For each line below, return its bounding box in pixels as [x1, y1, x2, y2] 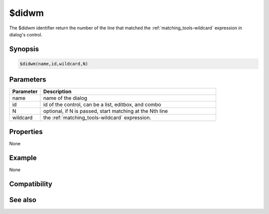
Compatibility [9, 180, 52, 188]
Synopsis [9, 45, 39, 53]
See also [9, 196, 37, 204]
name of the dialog [43, 95, 87, 102]
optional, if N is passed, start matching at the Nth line [43, 107, 168, 114]
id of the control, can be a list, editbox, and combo [43, 101, 161, 108]
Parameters [9, 75, 46, 84]
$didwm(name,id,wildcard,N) [19, 61, 88, 67]
